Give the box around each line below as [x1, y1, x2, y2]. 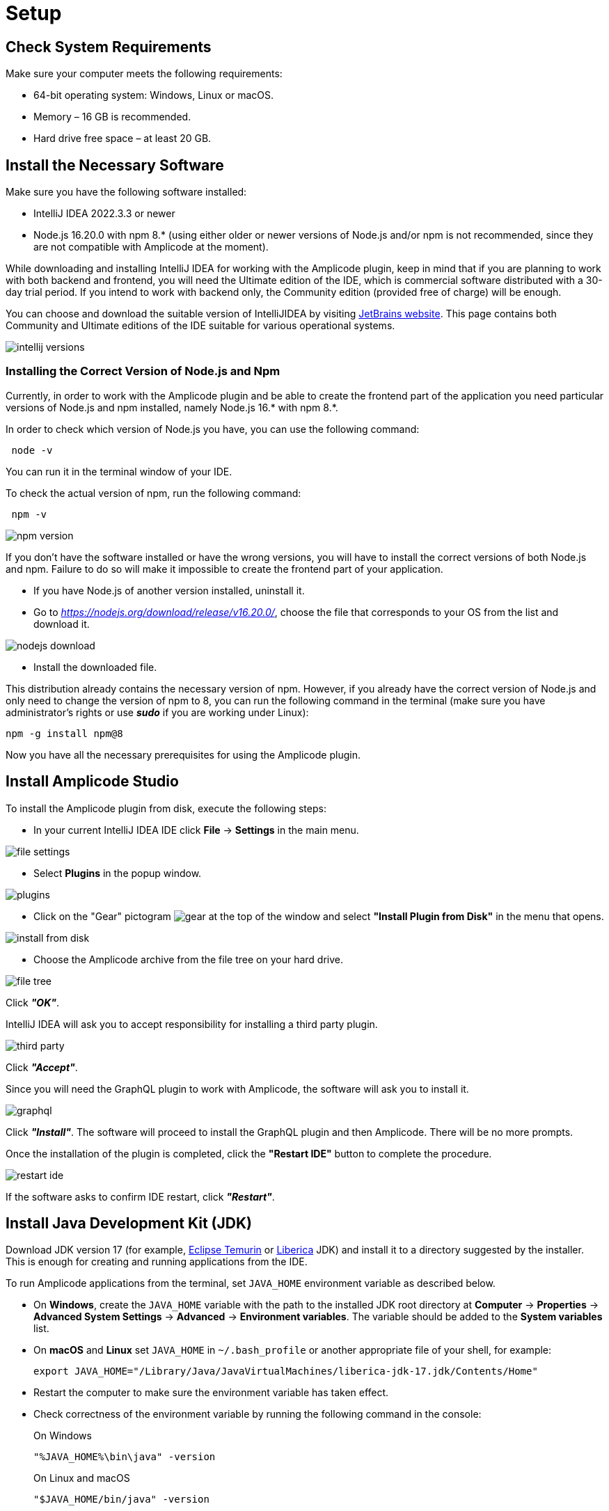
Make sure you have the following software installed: [6, 186, 247, 198]
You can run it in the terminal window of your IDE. [6, 465, 232, 477]
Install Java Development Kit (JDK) [6, 1215, 252, 1233]
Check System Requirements [6, 38, 212, 56]
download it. [33, 617, 90, 630]
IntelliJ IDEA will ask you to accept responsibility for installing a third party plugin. [6, 1018, 378, 1030]
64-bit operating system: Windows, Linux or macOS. [33, 89, 274, 102]
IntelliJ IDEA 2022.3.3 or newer [33, 207, 175, 220]
